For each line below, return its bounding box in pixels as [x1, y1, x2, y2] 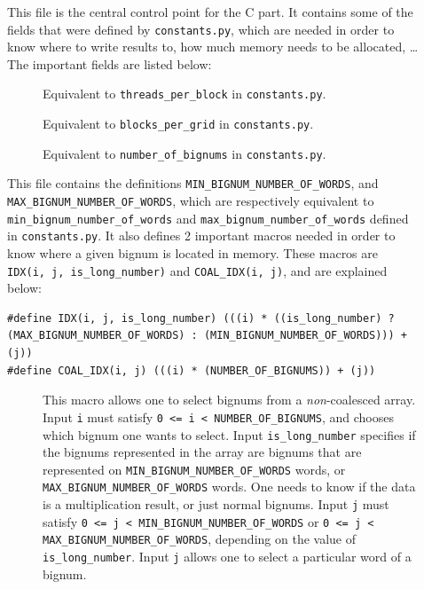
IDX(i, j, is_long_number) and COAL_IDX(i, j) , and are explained [7, 261, 388, 279]
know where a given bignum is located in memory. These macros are [7, 244, 378, 263]
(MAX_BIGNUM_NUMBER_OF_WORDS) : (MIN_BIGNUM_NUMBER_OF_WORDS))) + [7, 329, 408, 342]
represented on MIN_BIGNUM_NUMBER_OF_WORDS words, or [43, 459, 346, 478]
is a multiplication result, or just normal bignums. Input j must [43, 495, 389, 514]
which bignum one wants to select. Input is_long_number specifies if [43, 425, 416, 444]
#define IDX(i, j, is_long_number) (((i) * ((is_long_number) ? [7, 311, 395, 325]
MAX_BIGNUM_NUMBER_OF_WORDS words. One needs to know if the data [43, 477, 416, 496]
